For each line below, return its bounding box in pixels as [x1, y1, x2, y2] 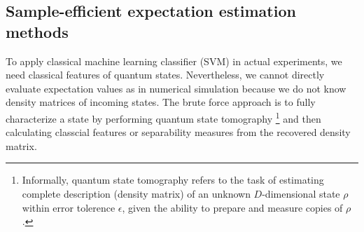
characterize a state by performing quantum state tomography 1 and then [6, 109, 321, 125]
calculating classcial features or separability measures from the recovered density [6, 125, 351, 139]
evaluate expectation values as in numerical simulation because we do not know [6, 81, 346, 95]
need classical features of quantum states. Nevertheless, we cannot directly [6, 67, 325, 82]
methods [6, 20, 69, 42]
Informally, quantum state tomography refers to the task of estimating [22, 172, 324, 187]
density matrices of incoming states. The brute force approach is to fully [6, 95, 316, 109]
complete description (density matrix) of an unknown [22, 186, 251, 200]
